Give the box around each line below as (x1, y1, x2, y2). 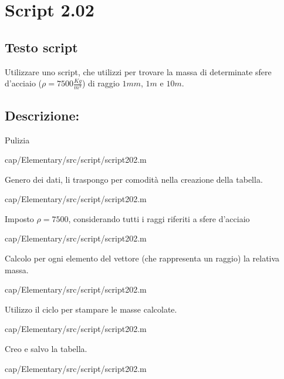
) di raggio (82, 77, 120, 89)
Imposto (5, 212, 34, 224)
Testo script (5, 38, 78, 56)
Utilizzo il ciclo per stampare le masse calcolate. (5, 303, 177, 315)
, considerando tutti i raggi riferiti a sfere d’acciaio (68, 212, 250, 224)
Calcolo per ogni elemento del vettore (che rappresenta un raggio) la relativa (5, 252, 280, 264)
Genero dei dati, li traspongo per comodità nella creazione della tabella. (5, 173, 263, 185)
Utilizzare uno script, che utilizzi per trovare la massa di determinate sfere (5, 65, 272, 78)
